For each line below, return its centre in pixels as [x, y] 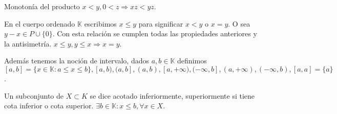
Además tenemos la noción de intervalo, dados [77, 61]
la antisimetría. [28, 43]
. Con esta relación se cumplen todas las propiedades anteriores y [155, 33]
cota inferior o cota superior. [49, 106]
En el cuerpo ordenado [40, 23]
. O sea [239, 23]
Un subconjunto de [34, 95]
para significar [161, 23]
